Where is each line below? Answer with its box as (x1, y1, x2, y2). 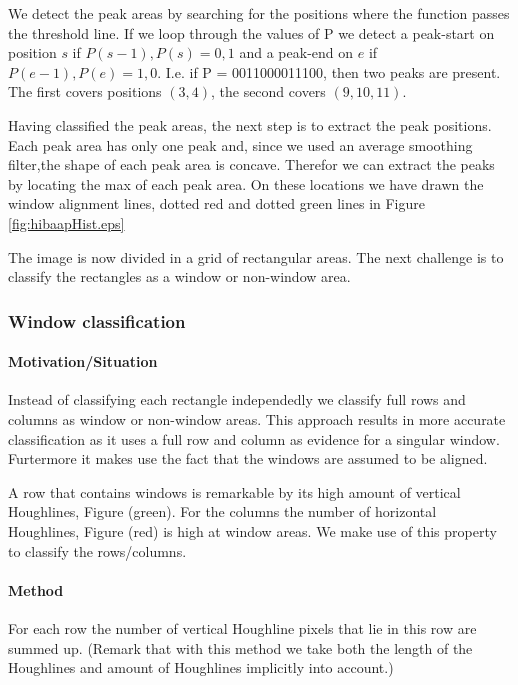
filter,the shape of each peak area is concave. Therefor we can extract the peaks (8, 154, 495, 175)
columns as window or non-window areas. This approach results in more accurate (8, 408, 506, 429)
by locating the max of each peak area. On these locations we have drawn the (8, 173, 484, 194)
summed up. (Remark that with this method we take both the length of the (8, 637, 473, 658)
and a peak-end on (239, 42, 354, 63)
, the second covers (210, 81, 326, 102)
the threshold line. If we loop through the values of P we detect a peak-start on (8, 22, 495, 43)
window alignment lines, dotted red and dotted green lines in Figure (8, 193, 425, 214)
